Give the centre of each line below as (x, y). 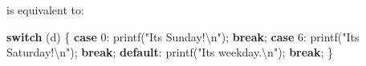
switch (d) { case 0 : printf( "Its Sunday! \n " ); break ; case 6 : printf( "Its (183, 36)
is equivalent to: (45, 10)
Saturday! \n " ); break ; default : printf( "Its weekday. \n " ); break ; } (170, 52)
